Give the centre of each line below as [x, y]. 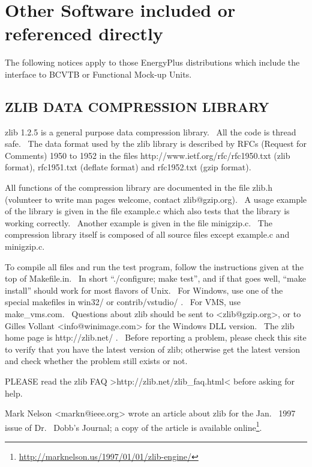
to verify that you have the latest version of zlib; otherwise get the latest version [153, 349]
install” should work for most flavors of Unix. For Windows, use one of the [144, 290]
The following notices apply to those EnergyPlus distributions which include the [152, 62]
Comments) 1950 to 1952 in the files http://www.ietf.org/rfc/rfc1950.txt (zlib [148, 155]
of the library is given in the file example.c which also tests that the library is [147, 211]
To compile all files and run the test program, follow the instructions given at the [154, 266]
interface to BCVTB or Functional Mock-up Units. [98, 74]
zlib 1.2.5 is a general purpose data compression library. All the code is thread [151, 131]
